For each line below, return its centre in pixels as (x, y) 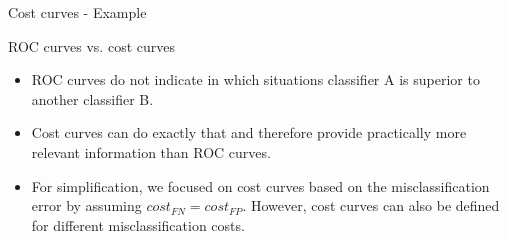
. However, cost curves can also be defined (371, 205)
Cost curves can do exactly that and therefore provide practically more (249, 132)
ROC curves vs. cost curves (91, 45)
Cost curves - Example (77, 12)
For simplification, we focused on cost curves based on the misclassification (260, 185)
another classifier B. (92, 98)
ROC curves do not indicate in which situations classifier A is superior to (255, 79)
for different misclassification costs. (138, 224)
